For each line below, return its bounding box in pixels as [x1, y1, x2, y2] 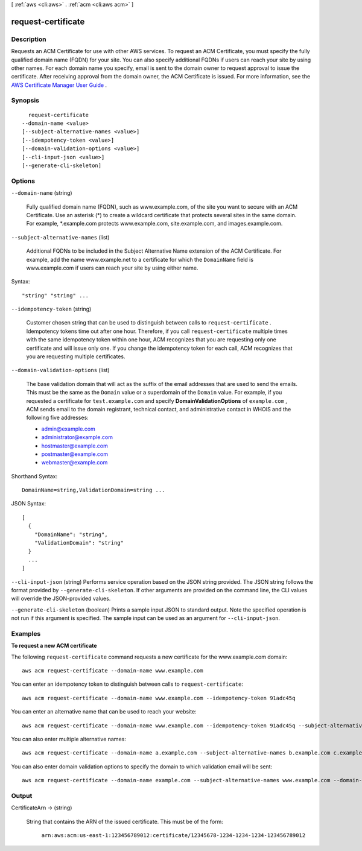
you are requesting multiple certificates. [26, 353, 125, 360]
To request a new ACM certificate [11, 642, 97, 650]
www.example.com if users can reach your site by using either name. [26, 264, 198, 271]
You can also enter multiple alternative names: [11, 736, 126, 743]
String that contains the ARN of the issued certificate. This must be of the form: [26, 818, 223, 825]
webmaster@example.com [41, 459, 108, 466]
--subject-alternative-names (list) [11, 233, 110, 241]
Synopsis [11, 96, 39, 105]
